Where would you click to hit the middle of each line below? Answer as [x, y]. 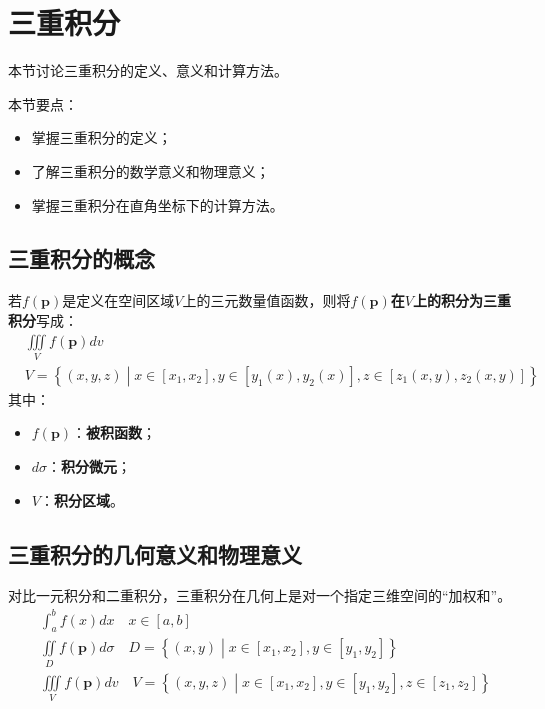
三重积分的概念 [81, 258]
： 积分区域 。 [81, 499]
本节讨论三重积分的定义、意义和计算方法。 [148, 70]
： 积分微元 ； [89, 466]
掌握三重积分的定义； [101, 137]
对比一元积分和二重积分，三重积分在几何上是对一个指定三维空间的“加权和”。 [260, 595]
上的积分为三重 [461, 300]
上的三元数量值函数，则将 [266, 300]
